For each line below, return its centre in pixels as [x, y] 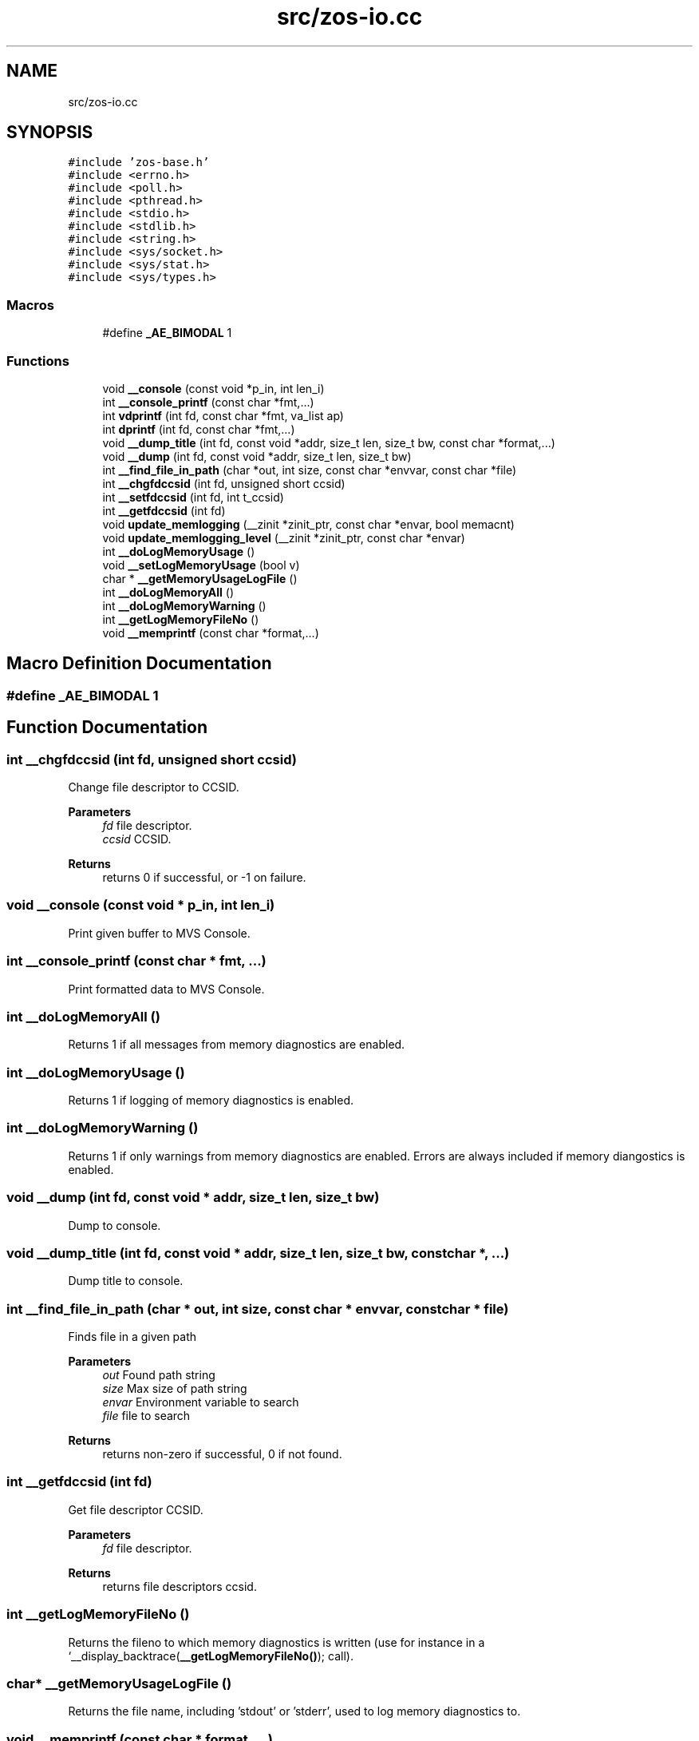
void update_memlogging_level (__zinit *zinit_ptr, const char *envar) [284, 537]
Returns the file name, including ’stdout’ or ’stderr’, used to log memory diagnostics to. [294, 1711]
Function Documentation [107, 728]
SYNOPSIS [50, 133]
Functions [38, 361]
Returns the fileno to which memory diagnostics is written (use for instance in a [276, 1642]
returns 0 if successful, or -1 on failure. [204, 877]
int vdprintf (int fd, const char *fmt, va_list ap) [223, 415]
